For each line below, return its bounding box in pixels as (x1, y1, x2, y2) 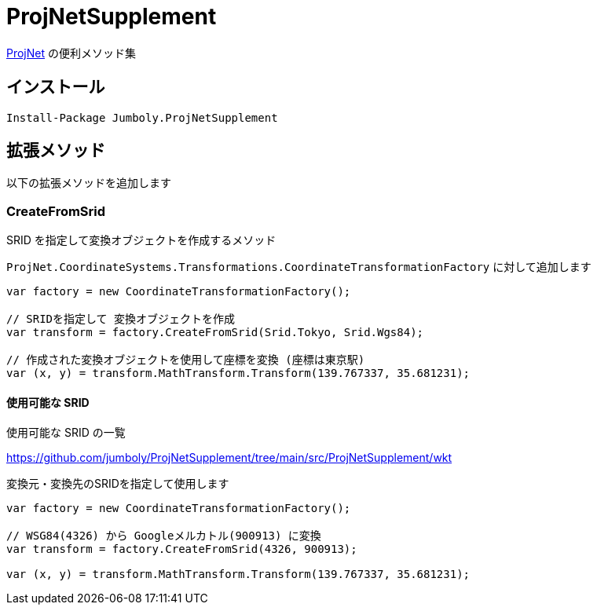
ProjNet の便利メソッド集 (6, 46, 136, 60)
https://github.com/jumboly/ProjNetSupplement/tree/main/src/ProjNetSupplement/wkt (6, 451, 452, 465)
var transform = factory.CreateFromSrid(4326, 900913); (6, 543, 357, 556)
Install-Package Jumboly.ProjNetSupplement (6, 111, 278, 124)
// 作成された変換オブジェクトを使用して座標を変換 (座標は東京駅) (6, 353, 365, 367)
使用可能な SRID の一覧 (6, 426, 126, 440)
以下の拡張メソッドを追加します (6, 176, 171, 190)
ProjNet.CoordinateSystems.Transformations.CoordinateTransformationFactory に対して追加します (6, 260, 592, 274)
